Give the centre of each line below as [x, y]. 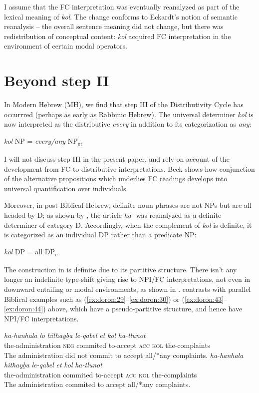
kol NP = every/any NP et [43, 141]
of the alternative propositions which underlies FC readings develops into [116, 178]
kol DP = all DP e [31, 252]
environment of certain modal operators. [66, 46]
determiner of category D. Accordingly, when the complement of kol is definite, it [128, 225]
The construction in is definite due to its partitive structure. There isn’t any [121, 269]
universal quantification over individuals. [66, 188]
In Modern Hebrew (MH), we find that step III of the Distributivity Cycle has [124, 104]
